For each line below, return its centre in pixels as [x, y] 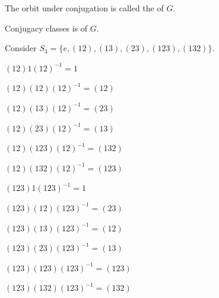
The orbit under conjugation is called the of [84, 8]
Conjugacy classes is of [46, 28]
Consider [21, 48]
